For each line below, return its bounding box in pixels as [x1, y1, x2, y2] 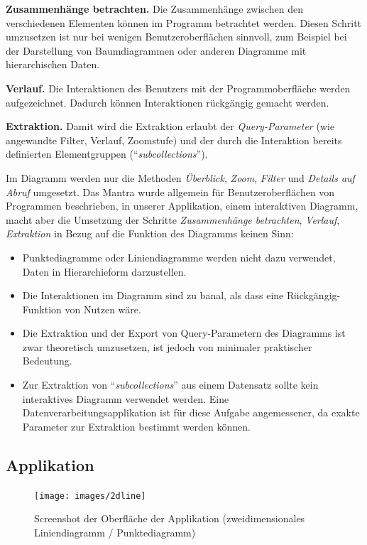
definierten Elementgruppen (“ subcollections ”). [6, 146, 208, 161]
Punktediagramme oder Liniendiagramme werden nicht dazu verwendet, [22, 249, 336, 264]
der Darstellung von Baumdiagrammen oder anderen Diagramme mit [6, 43, 307, 58]
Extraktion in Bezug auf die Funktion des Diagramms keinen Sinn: [6, 226, 294, 241]
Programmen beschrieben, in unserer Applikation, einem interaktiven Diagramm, [6, 198, 358, 213]
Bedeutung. [22, 353, 72, 368]
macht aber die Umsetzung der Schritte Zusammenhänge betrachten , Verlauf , [6, 212, 340, 227]
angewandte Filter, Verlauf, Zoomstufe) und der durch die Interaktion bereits [6, 132, 342, 147]
